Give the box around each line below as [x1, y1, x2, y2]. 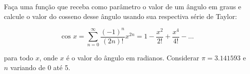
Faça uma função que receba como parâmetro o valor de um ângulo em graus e [4, 1, 242, 11]
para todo [4, 53, 33, 63]
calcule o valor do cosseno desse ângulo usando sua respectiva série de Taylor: [4, 11, 237, 21]
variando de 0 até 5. [10, 62, 70, 73]
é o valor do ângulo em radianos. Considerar [66, 53, 199, 63]
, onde [39, 53, 58, 63]
